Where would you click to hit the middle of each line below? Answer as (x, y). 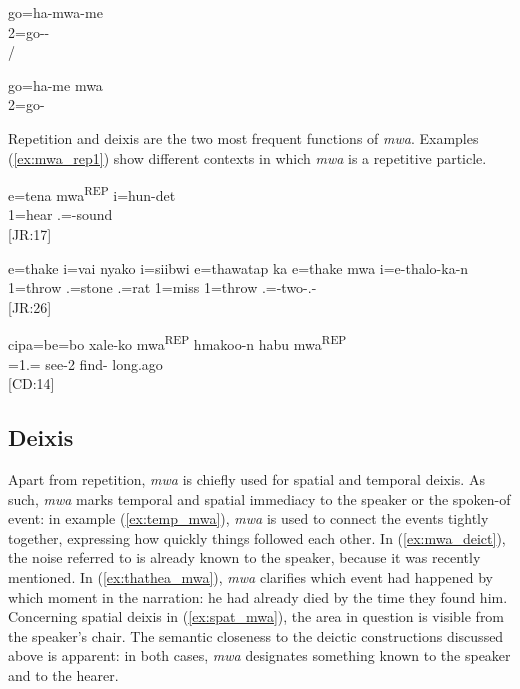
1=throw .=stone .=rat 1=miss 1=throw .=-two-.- (162, 287)
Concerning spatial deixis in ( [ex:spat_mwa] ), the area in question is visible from (256, 616)
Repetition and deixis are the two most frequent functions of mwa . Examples (243, 137)
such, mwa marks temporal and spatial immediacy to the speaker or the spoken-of (259, 498)
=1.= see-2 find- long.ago (85, 363)
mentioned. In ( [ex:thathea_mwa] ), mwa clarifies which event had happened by (250, 576)
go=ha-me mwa (55, 84)
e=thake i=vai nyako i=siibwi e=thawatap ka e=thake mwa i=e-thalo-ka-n (238, 267)
